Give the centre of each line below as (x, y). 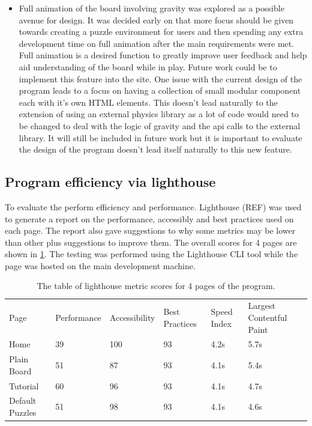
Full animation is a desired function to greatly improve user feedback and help (163, 55)
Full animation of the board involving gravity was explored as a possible (151, 8)
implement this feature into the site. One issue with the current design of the (160, 78)
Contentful (268, 317)
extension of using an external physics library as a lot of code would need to (159, 114)
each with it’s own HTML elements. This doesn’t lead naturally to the (148, 102)
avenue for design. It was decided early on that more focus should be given (156, 20)
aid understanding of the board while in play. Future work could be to (148, 66)
